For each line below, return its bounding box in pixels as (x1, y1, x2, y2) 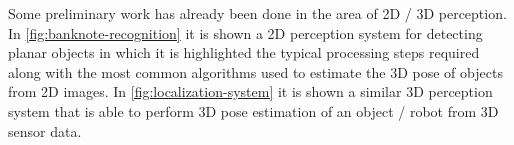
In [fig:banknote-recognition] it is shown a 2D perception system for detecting (8, 22, 483, 43)
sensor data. (8, 120, 82, 141)
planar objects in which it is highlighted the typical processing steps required (8, 42, 480, 63)
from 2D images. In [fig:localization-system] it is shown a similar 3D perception (8, 81, 493, 102)
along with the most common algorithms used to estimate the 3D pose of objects (8, 61, 503, 82)
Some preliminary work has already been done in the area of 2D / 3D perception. (8, 3, 507, 23)
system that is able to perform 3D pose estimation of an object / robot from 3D (8, 100, 499, 121)
